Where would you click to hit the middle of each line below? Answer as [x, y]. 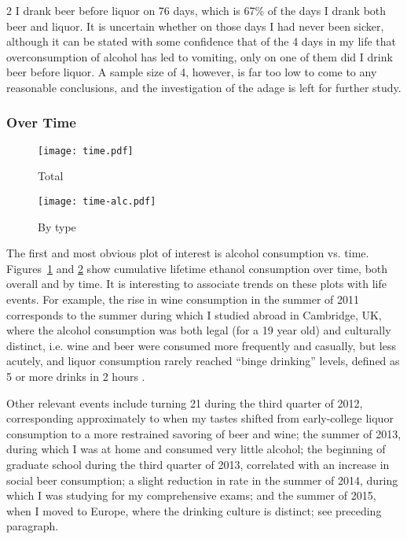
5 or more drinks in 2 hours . [76, 377]
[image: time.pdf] [86, 151]
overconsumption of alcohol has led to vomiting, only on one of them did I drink [200, 56]
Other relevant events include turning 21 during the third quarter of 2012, [185, 402]
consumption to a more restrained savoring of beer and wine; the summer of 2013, [204, 433]
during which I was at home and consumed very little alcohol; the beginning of [196, 449]
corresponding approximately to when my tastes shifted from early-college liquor [200, 418]
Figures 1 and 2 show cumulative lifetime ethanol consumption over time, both [197, 268]
